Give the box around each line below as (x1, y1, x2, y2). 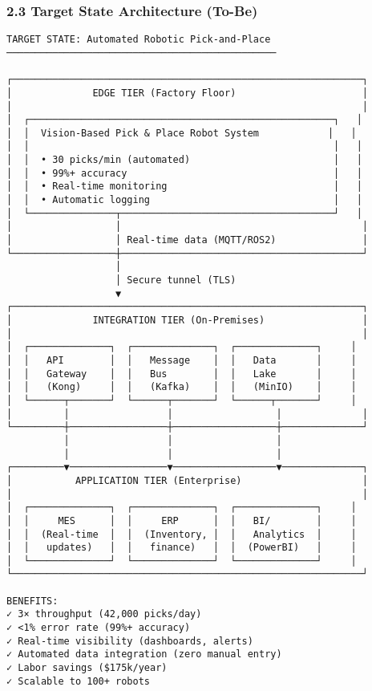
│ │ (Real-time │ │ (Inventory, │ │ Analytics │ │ (6, 528, 357, 540)
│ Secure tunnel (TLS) (115, 274, 237, 287)
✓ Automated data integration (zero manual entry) (6, 648, 282, 661)
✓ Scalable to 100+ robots (6, 675, 150, 687)
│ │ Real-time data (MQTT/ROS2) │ (6, 234, 369, 246)
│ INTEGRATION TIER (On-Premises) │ (6, 315, 369, 326)
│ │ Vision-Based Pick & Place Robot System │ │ (6, 127, 357, 139)
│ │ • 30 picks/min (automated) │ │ (6, 154, 362, 166)
